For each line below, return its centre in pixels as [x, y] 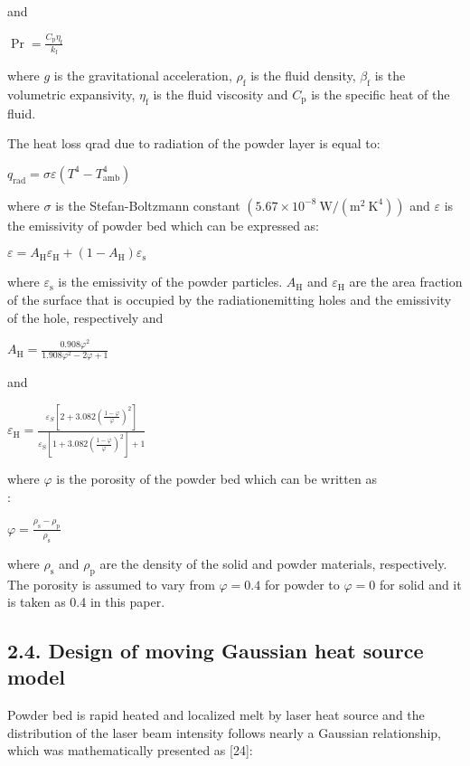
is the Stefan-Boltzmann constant [148, 205]
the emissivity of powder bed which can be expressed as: [163, 225]
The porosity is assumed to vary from [111, 584]
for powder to [302, 584]
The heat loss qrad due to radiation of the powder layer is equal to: [194, 143]
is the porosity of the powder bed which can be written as [216, 479]
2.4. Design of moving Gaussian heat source [216, 651]
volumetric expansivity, [71, 94]
